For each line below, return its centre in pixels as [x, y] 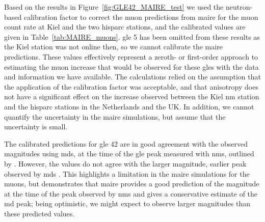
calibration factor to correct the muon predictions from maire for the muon [141, 17]
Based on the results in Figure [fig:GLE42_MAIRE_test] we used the [114, 7]
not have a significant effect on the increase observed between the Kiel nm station [132, 96]
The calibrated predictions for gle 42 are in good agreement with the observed [126, 143]
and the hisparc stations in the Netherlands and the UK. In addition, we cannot [129, 106]
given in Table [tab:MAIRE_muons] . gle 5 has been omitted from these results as [132, 36]
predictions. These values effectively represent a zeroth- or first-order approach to [131, 56]
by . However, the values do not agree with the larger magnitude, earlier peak [125, 163]
